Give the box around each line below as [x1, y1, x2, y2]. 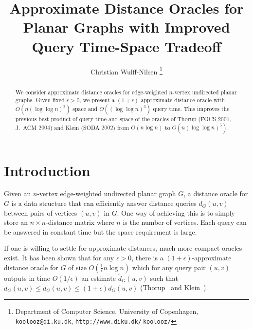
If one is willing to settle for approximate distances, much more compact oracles [4, 243, 242, 253]
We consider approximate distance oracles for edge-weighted [15, 88, 167, 96]
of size [68, 262, 87, 272]
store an [4, 217, 28, 227]
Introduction [4, 160, 90, 180]
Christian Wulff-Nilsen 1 [90, 65, 163, 76]
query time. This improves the [153, 104, 230, 112]
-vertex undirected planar [172, 88, 237, 96]
